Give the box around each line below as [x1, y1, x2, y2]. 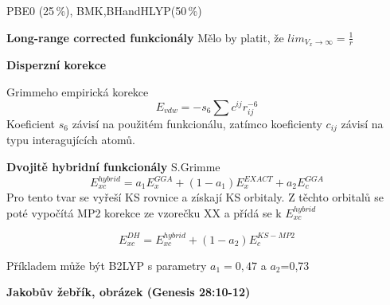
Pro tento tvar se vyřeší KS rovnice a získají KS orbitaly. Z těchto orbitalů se [6, 189, 384, 205]
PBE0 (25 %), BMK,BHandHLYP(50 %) [6, 2, 202, 18]
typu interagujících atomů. [6, 131, 135, 148]
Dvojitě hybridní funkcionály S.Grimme [6, 158, 220, 174]
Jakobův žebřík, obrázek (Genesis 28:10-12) [6, 283, 251, 300]
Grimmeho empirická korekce [6, 84, 149, 100]
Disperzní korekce [6, 57, 107, 73]
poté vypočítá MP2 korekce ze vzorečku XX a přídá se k [6, 204, 282, 221]
